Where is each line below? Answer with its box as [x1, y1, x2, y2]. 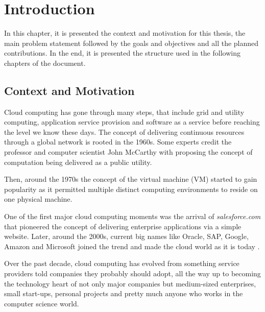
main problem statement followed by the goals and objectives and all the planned [4, 37, 259, 48]
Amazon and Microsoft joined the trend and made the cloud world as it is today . [4, 241, 260, 251]
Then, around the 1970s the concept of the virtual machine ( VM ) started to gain [4, 174, 257, 184]
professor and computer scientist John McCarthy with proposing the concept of [4, 147, 253, 157]
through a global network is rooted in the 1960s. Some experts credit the [4, 136, 232, 147]
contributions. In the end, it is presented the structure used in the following [4, 47, 240, 58]
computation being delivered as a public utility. [4, 156, 152, 167]
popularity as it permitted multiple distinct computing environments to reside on [4, 183, 258, 194]
